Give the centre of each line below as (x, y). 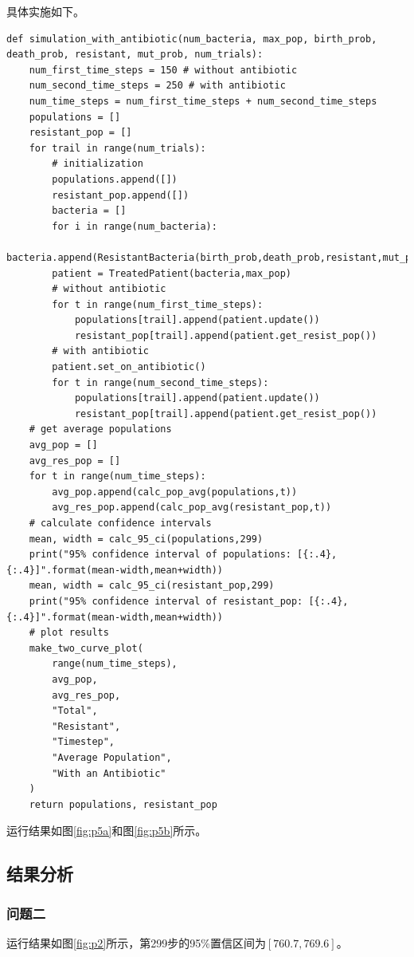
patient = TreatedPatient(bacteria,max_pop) (172, 273)
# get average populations (100, 429)
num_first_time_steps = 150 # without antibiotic (163, 70)
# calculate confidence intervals (120, 523)
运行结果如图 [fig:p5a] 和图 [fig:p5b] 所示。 (107, 831)
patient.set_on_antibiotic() (129, 367)
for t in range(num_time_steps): (117, 477)
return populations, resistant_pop (123, 804)
